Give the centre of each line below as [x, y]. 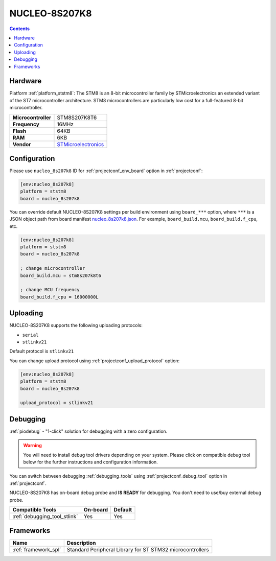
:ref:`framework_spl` [37, 550]
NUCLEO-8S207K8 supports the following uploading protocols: [76, 325]
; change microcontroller [53, 268]
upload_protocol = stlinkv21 [57, 403]
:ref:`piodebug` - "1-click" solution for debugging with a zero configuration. [88, 431]
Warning [32, 446]
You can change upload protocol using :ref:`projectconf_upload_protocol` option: [95, 361]
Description [82, 543]
